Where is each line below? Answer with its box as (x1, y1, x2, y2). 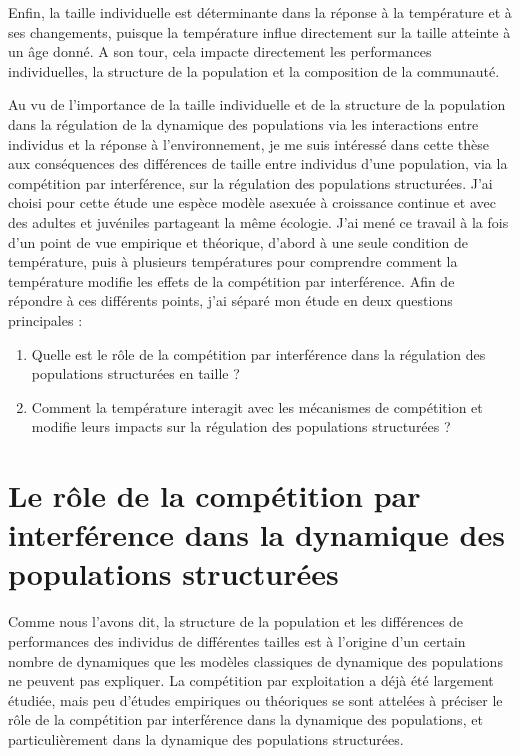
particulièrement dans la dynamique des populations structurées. (8, 728, 404, 749)
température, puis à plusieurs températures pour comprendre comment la (8, 251, 458, 272)
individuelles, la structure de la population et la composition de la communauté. (8, 60, 500, 81)
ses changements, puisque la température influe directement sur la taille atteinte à (8, 21, 511, 42)
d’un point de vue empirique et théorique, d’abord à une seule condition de (8, 231, 468, 252)
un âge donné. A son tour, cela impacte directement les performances (8, 41, 432, 62)
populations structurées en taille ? (31, 363, 240, 384)
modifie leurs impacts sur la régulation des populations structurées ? (31, 416, 451, 437)
